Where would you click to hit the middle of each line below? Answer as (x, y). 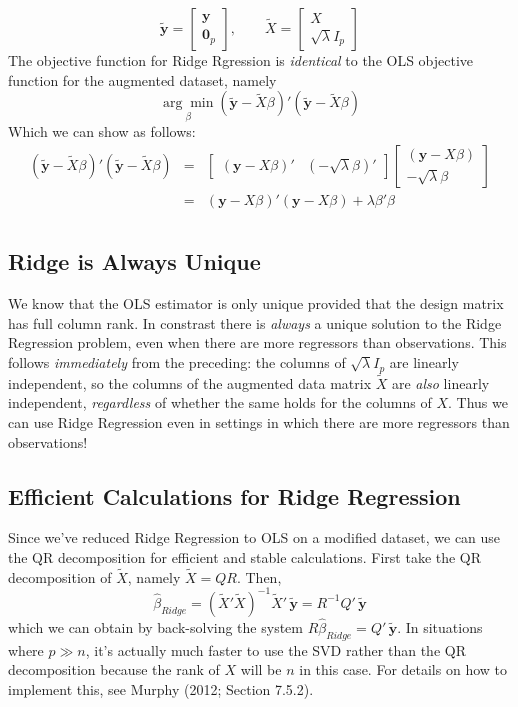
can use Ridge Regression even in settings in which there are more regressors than (259, 421)
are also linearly (440, 382)
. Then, (259, 576)
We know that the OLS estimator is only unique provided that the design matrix (256, 303)
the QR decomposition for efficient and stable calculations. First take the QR (245, 556)
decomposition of (60, 576)
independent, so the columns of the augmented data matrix (190, 382)
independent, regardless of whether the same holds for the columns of (220, 402)
